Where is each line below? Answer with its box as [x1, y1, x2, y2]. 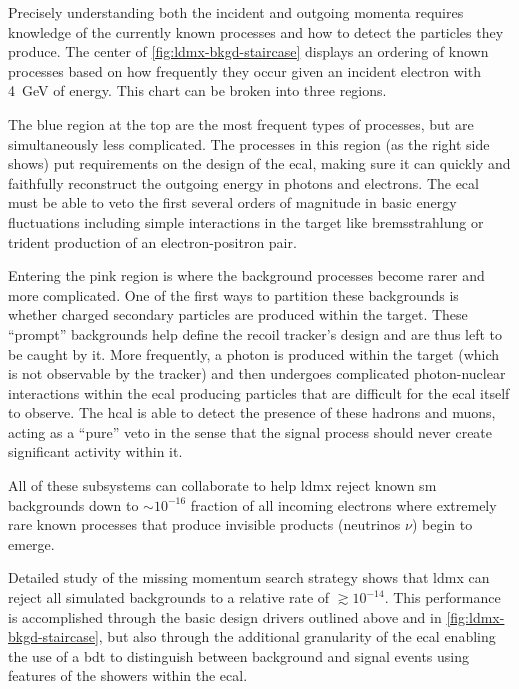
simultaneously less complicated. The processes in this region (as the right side [8, 133, 490, 154]
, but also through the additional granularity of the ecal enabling [98, 626, 496, 647]
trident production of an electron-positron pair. [8, 231, 297, 252]
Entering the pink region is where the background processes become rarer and [8, 265, 485, 286]
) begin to [411, 514, 473, 535]
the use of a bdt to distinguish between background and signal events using [8, 645, 469, 666]
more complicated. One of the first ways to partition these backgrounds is [8, 284, 459, 305]
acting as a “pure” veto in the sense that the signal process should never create [8, 421, 493, 442]
